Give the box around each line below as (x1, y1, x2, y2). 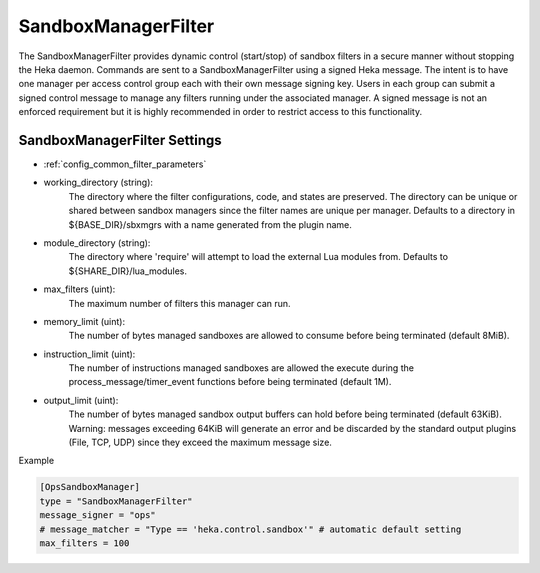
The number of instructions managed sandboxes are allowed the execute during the (68, 362, 415, 374)
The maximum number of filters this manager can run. (68, 297, 291, 309)
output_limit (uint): (43, 394, 119, 406)
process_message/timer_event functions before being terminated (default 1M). (68, 376, 392, 388)
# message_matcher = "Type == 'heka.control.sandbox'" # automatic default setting (39, 523, 462, 535)
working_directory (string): (43, 176, 154, 189)
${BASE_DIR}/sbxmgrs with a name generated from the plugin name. (68, 218, 352, 230)
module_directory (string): (43, 236, 151, 249)
